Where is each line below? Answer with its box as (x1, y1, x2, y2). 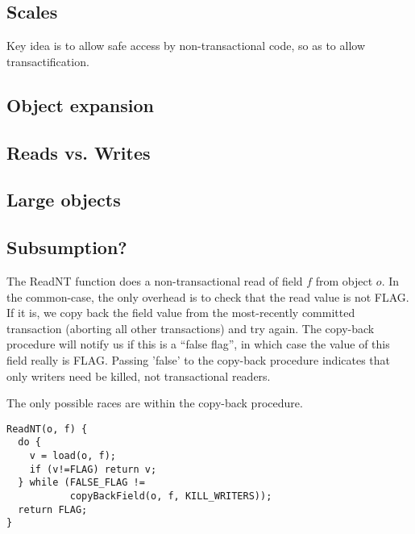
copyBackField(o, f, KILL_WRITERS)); (69, 490, 272, 502)
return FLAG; (18, 503, 88, 515)
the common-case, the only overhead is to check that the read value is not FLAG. (6, 288, 409, 305)
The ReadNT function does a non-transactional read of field (6, 272, 303, 289)
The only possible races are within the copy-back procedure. (6, 394, 303, 411)
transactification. (6, 52, 89, 69)
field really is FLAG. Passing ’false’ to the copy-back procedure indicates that (6, 351, 391, 368)
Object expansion (6, 92, 154, 117)
